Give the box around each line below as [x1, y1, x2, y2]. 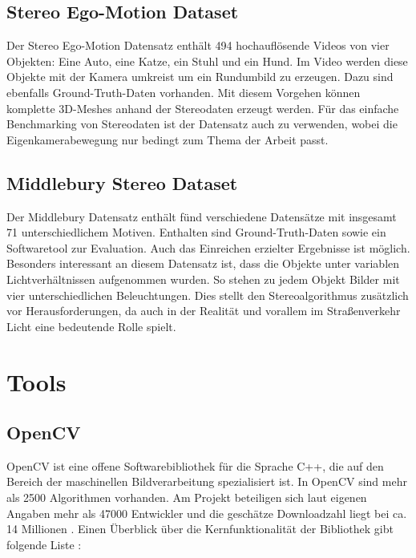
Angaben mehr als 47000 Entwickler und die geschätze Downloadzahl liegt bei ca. [6, 504, 407, 521]
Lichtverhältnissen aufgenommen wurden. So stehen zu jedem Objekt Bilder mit [6, 270, 400, 287]
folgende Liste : [6, 536, 82, 552]
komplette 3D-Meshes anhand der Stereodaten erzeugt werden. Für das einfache [6, 99, 399, 116]
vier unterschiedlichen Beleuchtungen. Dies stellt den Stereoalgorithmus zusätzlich [6, 286, 409, 303]
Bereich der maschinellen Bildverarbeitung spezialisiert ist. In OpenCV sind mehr [6, 473, 407, 490]
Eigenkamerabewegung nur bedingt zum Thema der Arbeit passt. [6, 131, 329, 148]
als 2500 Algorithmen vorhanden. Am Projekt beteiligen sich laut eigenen [6, 489, 367, 506]
